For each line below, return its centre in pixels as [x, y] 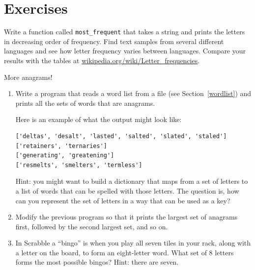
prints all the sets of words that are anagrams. [85, 103]
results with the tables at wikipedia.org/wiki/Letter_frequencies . [102, 60]
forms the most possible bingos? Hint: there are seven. [97, 262]
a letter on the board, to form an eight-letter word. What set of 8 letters [125, 252]
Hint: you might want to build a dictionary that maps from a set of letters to [132, 181]
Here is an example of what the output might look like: [99, 119]
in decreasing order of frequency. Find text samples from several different [114, 41]
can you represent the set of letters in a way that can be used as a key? [123, 200]
